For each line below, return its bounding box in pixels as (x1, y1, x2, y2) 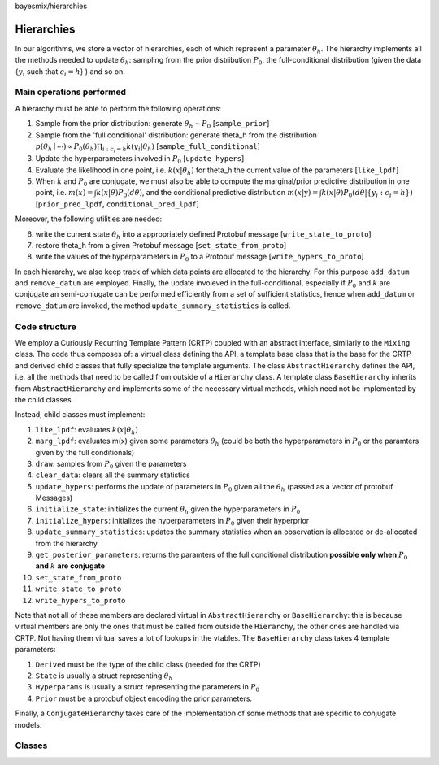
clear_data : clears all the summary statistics (35, 470, 190, 480)
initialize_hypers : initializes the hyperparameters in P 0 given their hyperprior (35, 515, 310, 528)
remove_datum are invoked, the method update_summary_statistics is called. (15, 301, 291, 311)
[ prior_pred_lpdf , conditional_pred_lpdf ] (35, 199, 199, 209)
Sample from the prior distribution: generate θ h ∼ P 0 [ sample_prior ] (35, 119, 270, 130)
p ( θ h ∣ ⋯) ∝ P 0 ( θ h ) (35, 142, 98, 153)
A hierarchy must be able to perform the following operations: (15, 103, 222, 113)
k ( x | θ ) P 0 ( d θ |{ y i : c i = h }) (321, 188, 414, 199)
